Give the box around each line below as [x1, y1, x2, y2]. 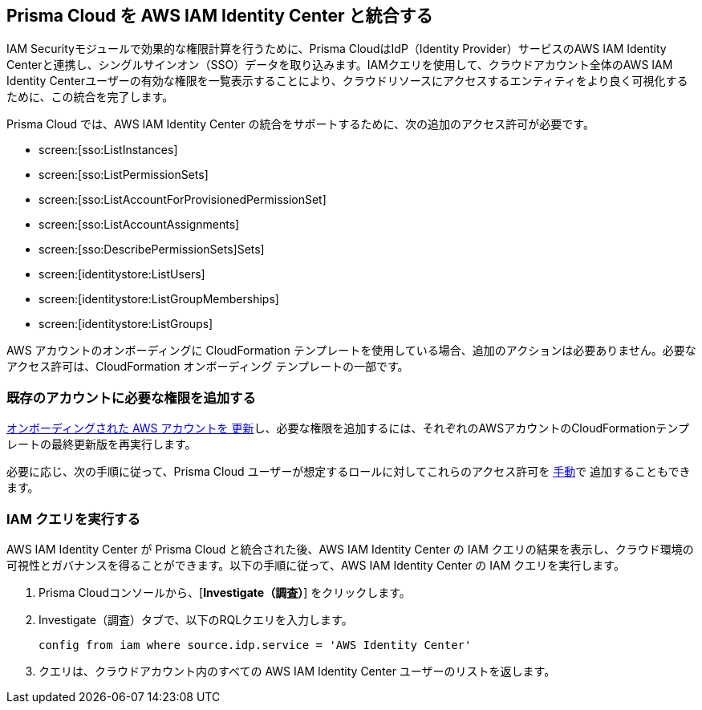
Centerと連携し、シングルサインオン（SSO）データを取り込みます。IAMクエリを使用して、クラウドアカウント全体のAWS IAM [6, 58, 673, 72]
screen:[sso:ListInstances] [39, 143, 178, 157]
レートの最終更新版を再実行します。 [6, 437, 197, 452]
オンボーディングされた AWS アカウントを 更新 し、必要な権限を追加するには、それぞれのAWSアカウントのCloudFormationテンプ [6, 421, 689, 436]
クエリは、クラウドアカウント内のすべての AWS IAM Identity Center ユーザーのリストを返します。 [39, 663, 556, 678]
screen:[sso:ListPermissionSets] [39, 168, 209, 182]
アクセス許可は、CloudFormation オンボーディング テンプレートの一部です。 [6, 359, 409, 374]
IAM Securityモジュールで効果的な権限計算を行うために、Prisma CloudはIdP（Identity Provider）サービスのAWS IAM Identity [6, 42, 667, 56]
